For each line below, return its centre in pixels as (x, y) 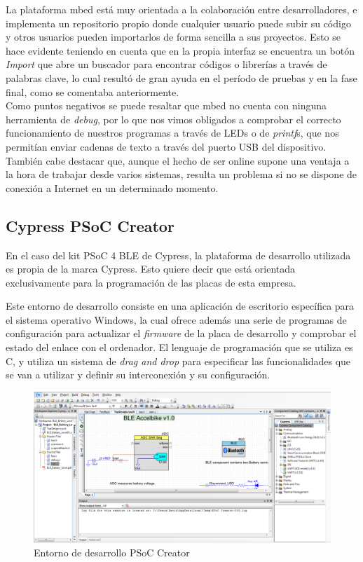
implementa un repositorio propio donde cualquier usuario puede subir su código (178, 23)
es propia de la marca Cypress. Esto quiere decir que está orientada (150, 269)
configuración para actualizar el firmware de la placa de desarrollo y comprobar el (181, 333)
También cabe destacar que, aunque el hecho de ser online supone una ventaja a (178, 160)
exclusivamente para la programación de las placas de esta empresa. (151, 282)
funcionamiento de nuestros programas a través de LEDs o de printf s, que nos (172, 133)
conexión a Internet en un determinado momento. (112, 187)
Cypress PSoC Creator (90, 225)
